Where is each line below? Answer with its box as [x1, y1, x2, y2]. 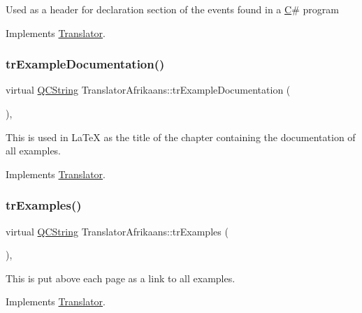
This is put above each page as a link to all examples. [6, 270, 236, 285]
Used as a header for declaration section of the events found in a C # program [6, 2, 339, 16]
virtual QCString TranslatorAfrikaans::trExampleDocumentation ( [6, 82, 291, 97]
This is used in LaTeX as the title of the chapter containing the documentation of [6, 129, 356, 144]
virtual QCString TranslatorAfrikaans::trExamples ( [6, 224, 229, 238]
